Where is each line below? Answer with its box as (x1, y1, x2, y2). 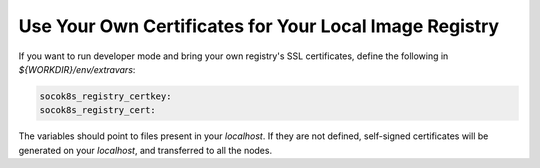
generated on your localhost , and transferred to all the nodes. (18, 144, 273, 156)
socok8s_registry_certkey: (39, 90, 172, 102)
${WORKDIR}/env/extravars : (18, 63, 136, 75)
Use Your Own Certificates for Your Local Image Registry (18, 15, 500, 37)
